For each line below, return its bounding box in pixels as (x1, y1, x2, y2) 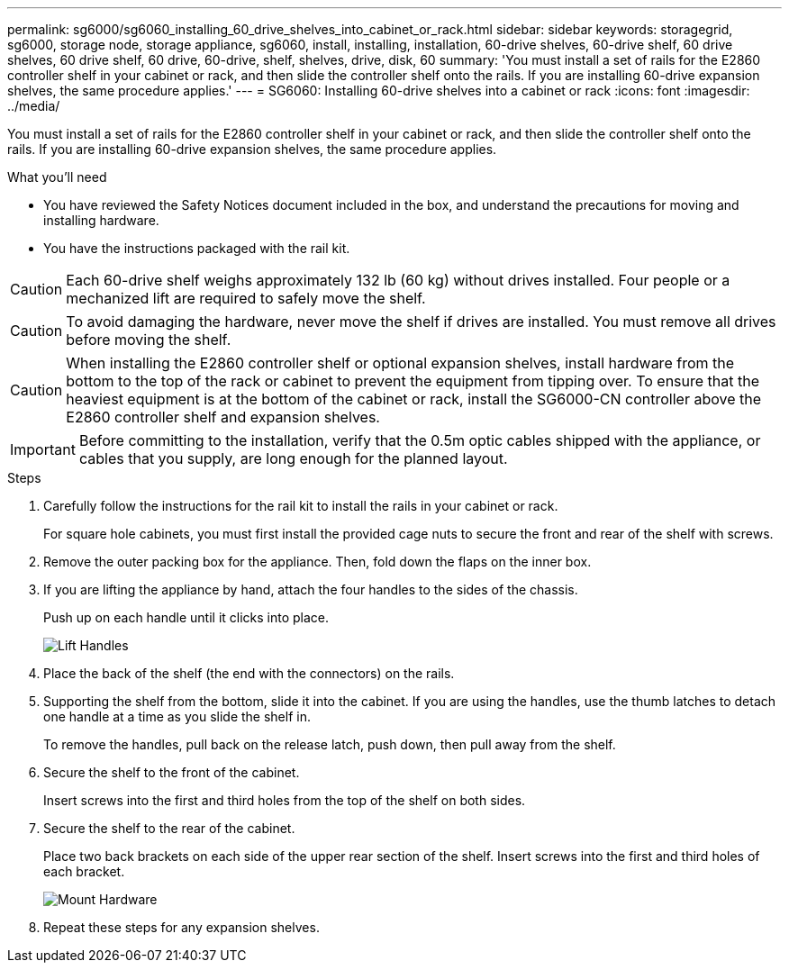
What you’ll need (7, 169, 107, 185)
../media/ (7, 98, 60, 113)
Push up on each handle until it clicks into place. (43, 610, 330, 625)
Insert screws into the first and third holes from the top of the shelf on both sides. (43, 793, 526, 808)
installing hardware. (43, 213, 159, 228)
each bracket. (43, 864, 125, 879)
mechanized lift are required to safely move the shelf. (66, 289, 426, 307)
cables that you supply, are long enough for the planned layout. (78, 449, 508, 467)
